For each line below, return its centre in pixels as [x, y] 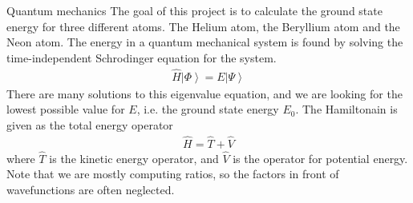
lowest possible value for [66, 109]
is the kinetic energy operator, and [134, 158]
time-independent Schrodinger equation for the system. [142, 57]
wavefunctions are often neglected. [91, 190]
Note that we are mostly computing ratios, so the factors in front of [173, 174]
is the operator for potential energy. [320, 158]
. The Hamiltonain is [346, 109]
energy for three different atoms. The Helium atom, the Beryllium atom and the [203, 26]
